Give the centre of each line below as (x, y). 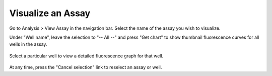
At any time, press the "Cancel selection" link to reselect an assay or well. (86, 67)
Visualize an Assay (50, 13)
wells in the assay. (28, 44)
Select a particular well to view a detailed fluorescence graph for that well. (86, 56)
